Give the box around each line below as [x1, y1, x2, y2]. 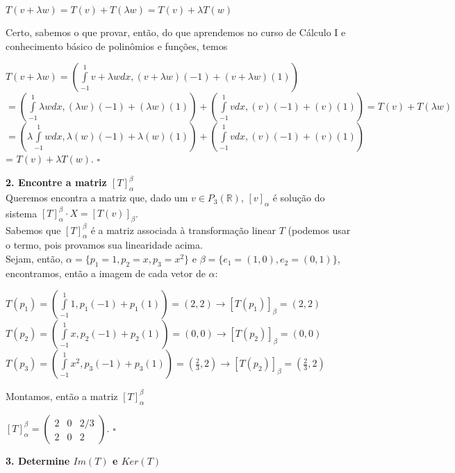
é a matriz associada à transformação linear [90, 222, 276, 237]
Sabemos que [6, 222, 61, 237]
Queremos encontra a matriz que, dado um [6, 190, 188, 205]
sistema [6, 206, 38, 220]
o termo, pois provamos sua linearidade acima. [6, 238, 203, 252]
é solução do [272, 190, 325, 205]
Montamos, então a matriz [6, 388, 118, 403]
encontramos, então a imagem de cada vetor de [6, 265, 206, 280]
